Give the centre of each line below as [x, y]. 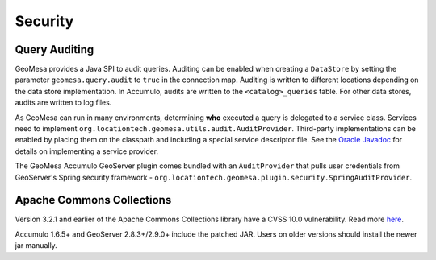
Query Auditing [55, 50]
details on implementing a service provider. [87, 151]
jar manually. [36, 246]
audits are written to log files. [63, 103]
